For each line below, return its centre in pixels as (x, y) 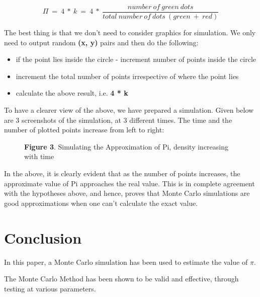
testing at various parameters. (50, 288)
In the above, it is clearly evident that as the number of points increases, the (122, 173)
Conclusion (43, 237)
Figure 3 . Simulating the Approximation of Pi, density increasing (126, 146)
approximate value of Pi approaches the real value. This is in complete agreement (129, 183)
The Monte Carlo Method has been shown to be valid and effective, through (121, 279)
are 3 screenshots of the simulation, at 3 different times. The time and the (118, 120)
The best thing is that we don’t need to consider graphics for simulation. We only (130, 32)
